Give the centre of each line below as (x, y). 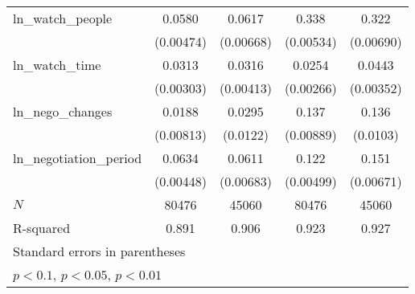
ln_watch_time (57, 65)
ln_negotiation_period (78, 158)
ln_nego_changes (63, 111)
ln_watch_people (63, 18)
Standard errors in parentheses (99, 251)
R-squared (42, 228)
